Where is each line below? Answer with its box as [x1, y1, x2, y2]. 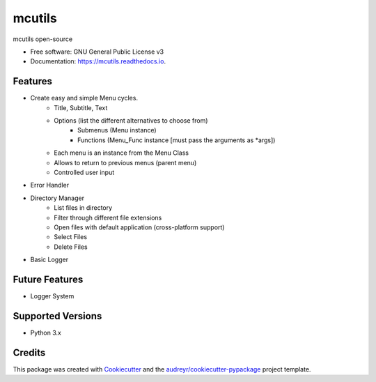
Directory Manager [30, 194, 85, 202]
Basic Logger [30, 255, 69, 264]
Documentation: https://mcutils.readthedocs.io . [30, 57, 166, 66]
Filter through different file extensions [54, 213, 162, 222]
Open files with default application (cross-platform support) [54, 223, 225, 231]
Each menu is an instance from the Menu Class [54, 148, 189, 157]
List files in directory [54, 204, 113, 212]
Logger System [30, 292, 75, 300]
